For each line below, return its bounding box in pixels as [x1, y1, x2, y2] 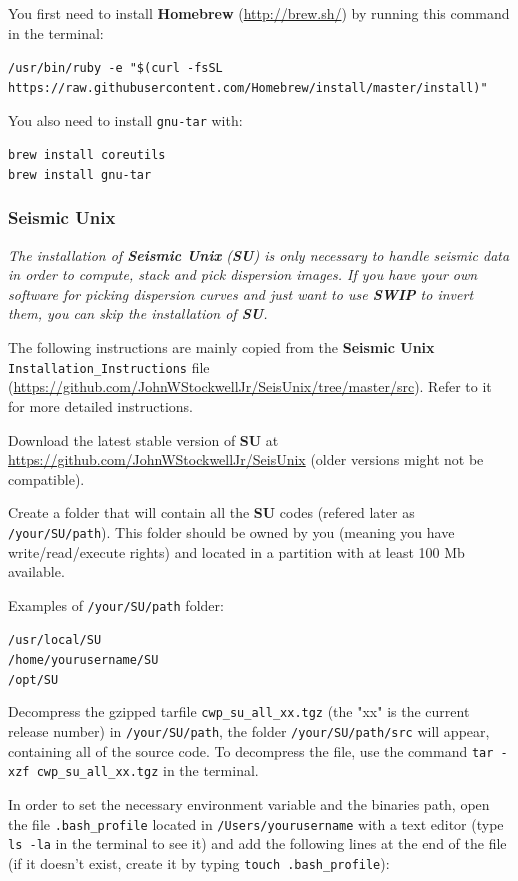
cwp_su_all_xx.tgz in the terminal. [36, 760, 259, 781]
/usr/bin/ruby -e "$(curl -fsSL [8, 61, 223, 76]
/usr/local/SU [8, 633, 102, 648]
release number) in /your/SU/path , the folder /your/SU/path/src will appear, [8, 721, 490, 741]
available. [8, 561, 65, 582]
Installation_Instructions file [8, 356, 210, 377]
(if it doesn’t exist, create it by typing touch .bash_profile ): [8, 852, 390, 873]
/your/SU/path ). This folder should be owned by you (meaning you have [8, 521, 455, 542]
